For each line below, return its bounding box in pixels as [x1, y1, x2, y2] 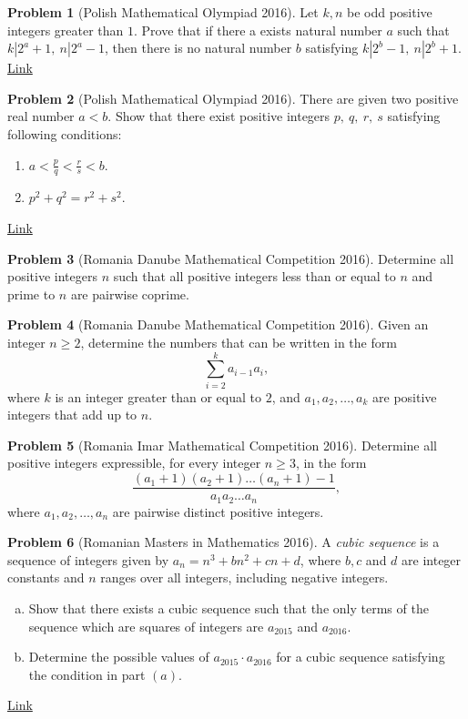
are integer [402, 550, 462, 569]
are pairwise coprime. [70, 284, 189, 303]
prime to [7, 284, 56, 303]
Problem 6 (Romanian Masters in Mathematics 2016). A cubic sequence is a [7, 532, 440, 552]
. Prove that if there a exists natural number [134, 20, 382, 39]
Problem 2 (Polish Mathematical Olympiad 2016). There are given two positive [7, 88, 459, 107]
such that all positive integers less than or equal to [113, 267, 396, 286]
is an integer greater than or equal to [55, 387, 262, 406]
